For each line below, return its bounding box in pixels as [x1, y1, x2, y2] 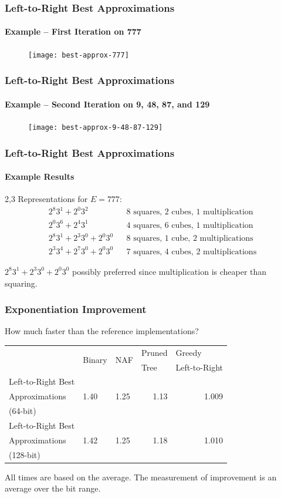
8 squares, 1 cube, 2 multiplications [126, 234, 253, 243]
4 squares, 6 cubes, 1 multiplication [126, 221, 253, 230]
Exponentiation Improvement [5, 302, 147, 317]
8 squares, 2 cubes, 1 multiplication [126, 208, 253, 217]
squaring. [5, 277, 38, 289]
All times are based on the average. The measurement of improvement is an [5, 470, 277, 483]
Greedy [175, 346, 202, 358]
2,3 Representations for [5, 193, 88, 205]
